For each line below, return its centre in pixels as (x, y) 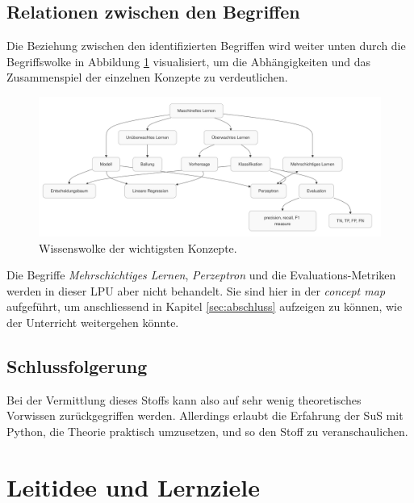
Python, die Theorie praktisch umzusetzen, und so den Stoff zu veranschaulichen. (207, 432)
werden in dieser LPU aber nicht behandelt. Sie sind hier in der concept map (196, 290)
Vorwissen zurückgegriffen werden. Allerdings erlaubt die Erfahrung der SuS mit (205, 415)
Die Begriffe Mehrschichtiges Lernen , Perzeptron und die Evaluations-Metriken (201, 275)
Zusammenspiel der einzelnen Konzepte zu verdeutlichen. (147, 77)
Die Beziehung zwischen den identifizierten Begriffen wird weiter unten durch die (206, 46)
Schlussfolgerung (77, 366)
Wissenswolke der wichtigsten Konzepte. (138, 247)
